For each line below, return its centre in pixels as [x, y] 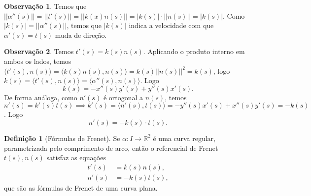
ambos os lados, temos [38, 61]
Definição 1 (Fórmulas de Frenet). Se [62, 138]
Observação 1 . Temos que [45, 6]
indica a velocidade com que [171, 25]
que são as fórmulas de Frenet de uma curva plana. [81, 187]
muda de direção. [81, 35]
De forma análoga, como [41, 97]
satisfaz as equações [76, 157]
